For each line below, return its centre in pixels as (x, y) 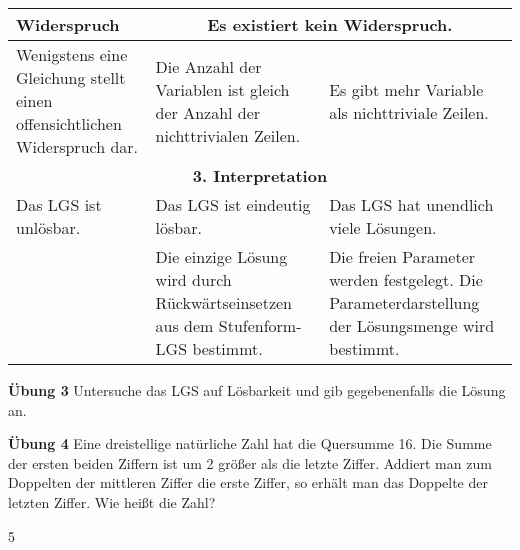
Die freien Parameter (402, 256)
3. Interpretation (260, 175)
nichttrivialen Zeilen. (228, 135)
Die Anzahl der (208, 66)
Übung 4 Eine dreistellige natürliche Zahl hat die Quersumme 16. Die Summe (250, 443)
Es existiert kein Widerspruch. (330, 24)
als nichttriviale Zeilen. (409, 112)
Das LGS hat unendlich (411, 204)
